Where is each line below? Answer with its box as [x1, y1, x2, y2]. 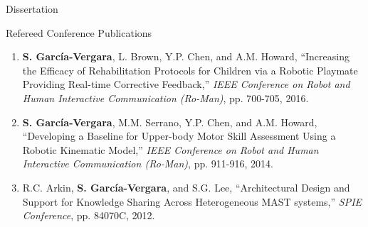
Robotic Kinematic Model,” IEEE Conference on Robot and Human [22, 142, 319, 157]
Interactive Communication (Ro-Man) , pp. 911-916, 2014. [22, 156, 273, 171]
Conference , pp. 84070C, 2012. [22, 208, 155, 223]
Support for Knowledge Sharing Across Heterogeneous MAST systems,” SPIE [22, 194, 362, 209]
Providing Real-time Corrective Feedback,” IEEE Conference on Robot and [22, 77, 350, 92]
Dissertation [6, 1, 58, 16]
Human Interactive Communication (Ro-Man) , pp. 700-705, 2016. [22, 90, 309, 105]
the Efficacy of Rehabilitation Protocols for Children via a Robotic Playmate [22, 62, 358, 77]
